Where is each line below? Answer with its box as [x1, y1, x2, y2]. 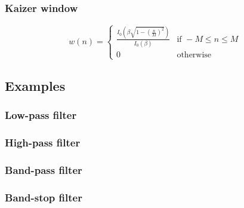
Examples [5, 76, 66, 94]
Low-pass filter [5, 108, 77, 123]
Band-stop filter [5, 189, 82, 204]
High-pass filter [5, 134, 81, 149]
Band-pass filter [5, 162, 82, 177]
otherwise [177, 51, 212, 60]
